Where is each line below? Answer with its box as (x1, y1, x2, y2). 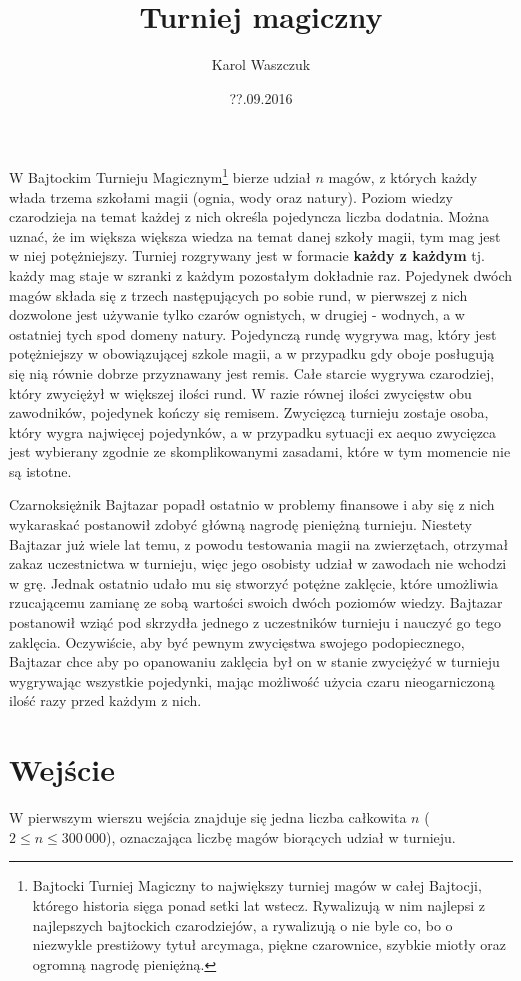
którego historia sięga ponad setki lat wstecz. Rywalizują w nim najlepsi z (32, 894, 485, 915)
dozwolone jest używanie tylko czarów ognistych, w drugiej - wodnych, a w (9, 304, 465, 325)
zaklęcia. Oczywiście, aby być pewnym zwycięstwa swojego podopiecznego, (9, 631, 465, 652)
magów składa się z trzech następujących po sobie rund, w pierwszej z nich (9, 284, 468, 305)
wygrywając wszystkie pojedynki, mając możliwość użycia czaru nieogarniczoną (9, 670, 495, 691)
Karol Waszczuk (211, 54, 311, 75)
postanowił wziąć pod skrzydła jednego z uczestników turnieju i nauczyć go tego (9, 612, 501, 633)
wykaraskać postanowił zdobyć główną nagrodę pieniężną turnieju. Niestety (9, 514, 472, 535)
